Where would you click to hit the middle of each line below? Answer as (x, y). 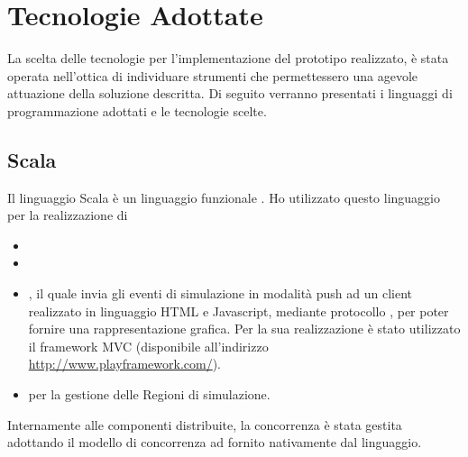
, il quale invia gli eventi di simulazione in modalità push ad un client (220, 293)
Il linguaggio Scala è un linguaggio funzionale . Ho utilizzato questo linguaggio (224, 197)
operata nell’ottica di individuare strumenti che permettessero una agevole (213, 75)
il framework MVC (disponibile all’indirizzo (148, 346)
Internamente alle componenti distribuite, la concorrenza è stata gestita (205, 424)
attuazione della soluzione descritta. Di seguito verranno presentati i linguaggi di (230, 93)
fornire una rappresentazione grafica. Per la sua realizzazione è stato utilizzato (244, 329)
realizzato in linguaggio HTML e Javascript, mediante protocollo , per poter (239, 311)
